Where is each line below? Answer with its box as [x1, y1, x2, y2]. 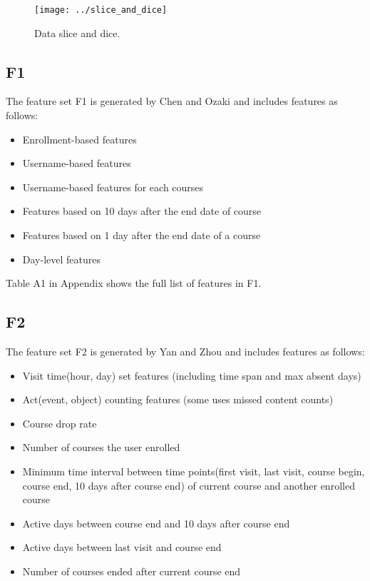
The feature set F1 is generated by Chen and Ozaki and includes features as [6, 94, 338, 108]
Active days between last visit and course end [22, 540, 222, 555]
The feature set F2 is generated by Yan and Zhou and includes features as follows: [6, 344, 365, 358]
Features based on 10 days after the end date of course [22, 203, 262, 218]
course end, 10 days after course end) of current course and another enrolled [22, 478, 355, 492]
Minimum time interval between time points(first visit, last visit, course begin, [22, 463, 365, 478]
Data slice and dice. [34, 25, 120, 40]
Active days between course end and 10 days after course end [22, 515, 290, 530]
